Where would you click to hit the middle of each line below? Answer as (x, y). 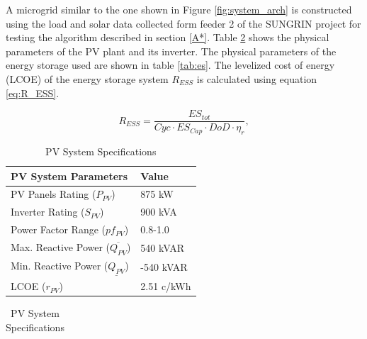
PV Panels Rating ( (53, 194)
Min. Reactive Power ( (60, 266)
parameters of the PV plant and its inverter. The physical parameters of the (171, 51)
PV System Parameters (69, 176)
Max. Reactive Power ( (61, 246)
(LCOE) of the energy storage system (87, 78)
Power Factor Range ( (58, 229)
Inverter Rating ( (48, 212)
